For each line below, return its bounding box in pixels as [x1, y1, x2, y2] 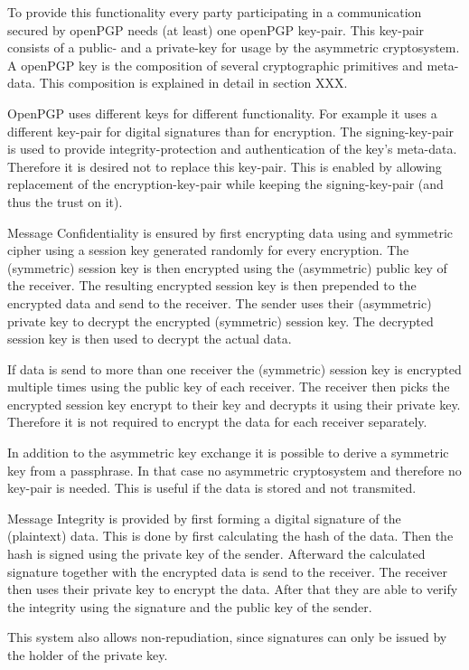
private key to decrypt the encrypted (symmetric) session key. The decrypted [7, 311, 434, 330]
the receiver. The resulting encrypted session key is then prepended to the [7, 276, 417, 295]
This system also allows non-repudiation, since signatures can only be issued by [7, 628, 447, 646]
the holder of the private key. [7, 646, 168, 664]
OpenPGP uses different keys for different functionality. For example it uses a [7, 103, 437, 122]
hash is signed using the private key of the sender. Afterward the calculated [7, 544, 426, 563]
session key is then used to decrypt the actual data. [7, 329, 292, 348]
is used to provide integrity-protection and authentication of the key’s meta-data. [7, 139, 457, 158]
